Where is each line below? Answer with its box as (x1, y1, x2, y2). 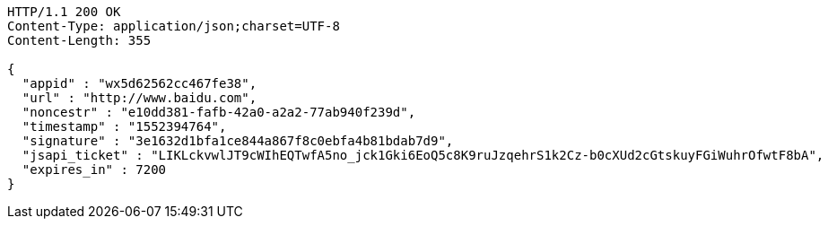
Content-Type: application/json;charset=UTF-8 (7, 19, 340, 33)
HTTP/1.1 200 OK (7, 4, 121, 19)
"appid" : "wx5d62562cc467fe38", (22, 76, 257, 91)
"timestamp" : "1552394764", (22, 119, 227, 134)
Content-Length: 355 (7, 33, 152, 48)
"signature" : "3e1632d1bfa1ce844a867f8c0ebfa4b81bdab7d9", (22, 134, 454, 148)
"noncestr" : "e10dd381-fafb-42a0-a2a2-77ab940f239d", (22, 105, 416, 119)
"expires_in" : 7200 (22, 162, 167, 177)
